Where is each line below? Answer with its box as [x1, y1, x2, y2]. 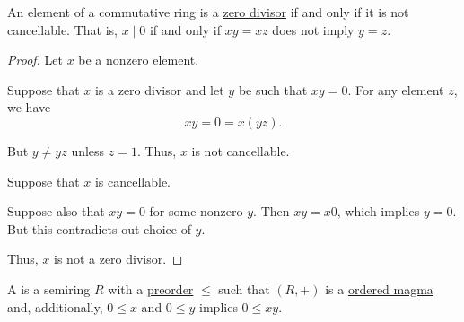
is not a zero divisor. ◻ [54, 249, 183, 268]
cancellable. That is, [7, 20, 118, 39]
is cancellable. [94, 171, 171, 190]
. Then [253, 202, 290, 221]
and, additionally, [7, 297, 103, 316]
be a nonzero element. [78, 50, 199, 69]
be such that [238, 80, 308, 99]
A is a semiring [7, 279, 91, 298]
